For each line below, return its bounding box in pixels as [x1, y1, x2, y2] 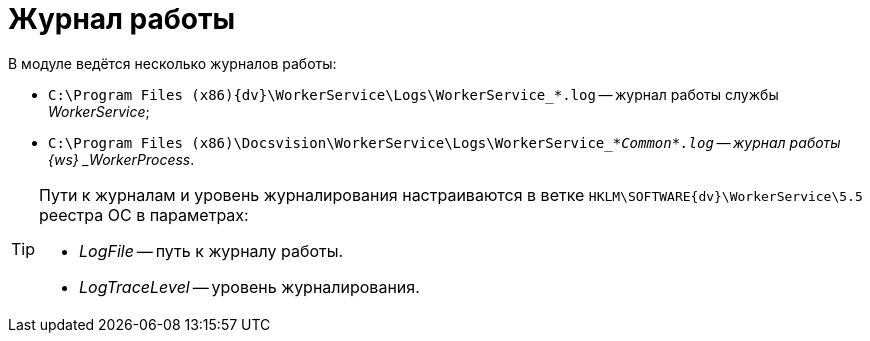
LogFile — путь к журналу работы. [79, 240, 344, 261]
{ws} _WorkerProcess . [48, 150, 195, 168]
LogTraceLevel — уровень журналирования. [79, 276, 420, 297]
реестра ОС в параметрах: [39, 204, 249, 225]
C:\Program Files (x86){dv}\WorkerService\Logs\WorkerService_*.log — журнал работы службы [48, 85, 779, 103]
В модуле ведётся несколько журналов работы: [8, 54, 337, 72]
